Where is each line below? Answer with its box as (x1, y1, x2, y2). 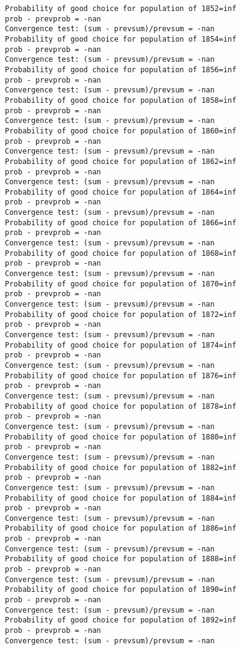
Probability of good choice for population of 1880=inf (5, 432, 237, 441)
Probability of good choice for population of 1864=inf (5, 187, 237, 196)
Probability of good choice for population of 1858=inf (5, 95, 237, 105)
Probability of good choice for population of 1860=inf (5, 126, 237, 135)
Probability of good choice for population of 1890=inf (5, 585, 237, 594)
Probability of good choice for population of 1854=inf (5, 34, 237, 43)
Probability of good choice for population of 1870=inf (5, 279, 237, 288)
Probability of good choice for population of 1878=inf (5, 402, 237, 411)
